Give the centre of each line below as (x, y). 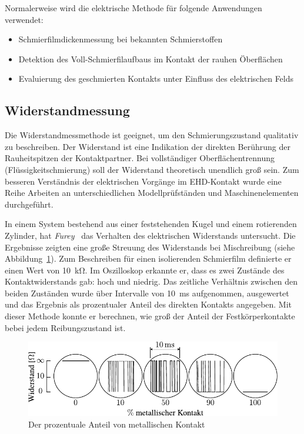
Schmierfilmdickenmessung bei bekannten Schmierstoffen (121, 39)
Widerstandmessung (67, 110)
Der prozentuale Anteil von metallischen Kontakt (117, 424)
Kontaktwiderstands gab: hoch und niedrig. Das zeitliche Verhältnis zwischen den (151, 281)
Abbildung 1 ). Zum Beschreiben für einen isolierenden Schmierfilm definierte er (148, 258)
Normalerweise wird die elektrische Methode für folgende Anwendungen (133, 8)
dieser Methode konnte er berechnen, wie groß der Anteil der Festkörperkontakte (150, 316)
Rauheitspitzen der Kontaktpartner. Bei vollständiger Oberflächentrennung (140, 158)
